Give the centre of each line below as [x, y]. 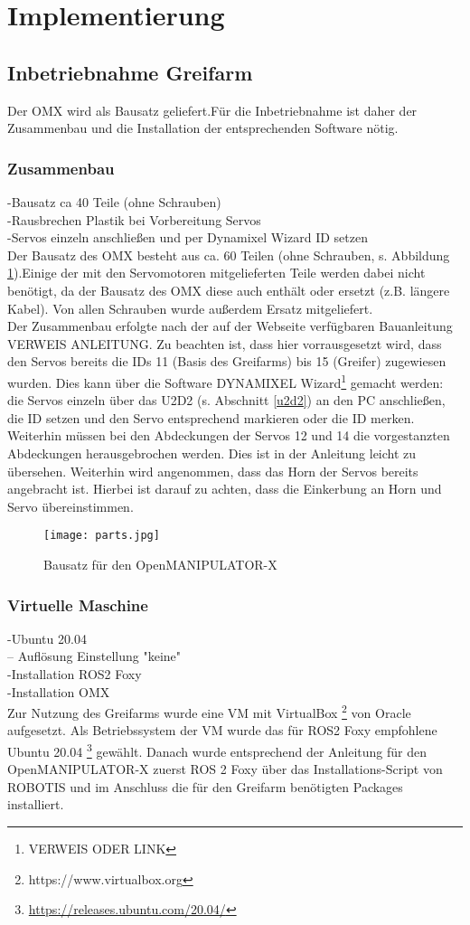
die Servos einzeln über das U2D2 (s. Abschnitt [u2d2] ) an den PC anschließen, [226, 400]
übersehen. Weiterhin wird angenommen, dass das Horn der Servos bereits [213, 471]
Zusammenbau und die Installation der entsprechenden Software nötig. [203, 128]
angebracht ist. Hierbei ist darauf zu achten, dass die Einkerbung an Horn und [225, 489]
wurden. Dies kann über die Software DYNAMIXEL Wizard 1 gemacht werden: [226, 381]
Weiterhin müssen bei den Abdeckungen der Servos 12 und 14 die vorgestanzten [229, 435]
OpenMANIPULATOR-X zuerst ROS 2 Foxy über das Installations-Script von [225, 769]
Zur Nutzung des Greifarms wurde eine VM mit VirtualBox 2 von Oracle [209, 711]
